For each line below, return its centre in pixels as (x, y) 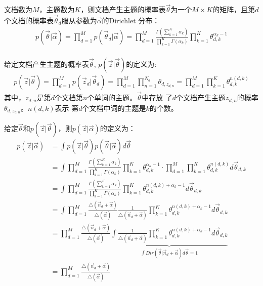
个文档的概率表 (29, 21)
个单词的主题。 (112, 97)
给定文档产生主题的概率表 (47, 64)
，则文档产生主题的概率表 (123, 9)
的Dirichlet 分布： (131, 21)
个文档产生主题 (201, 97)
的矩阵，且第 (234, 9)
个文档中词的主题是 (114, 108)
